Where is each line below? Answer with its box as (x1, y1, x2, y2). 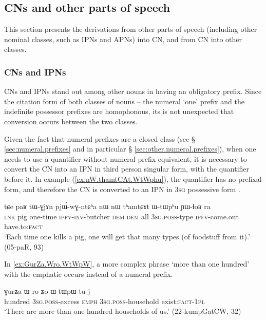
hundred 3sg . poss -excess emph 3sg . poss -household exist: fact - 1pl (4, 295, 205, 306)
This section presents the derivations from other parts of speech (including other (4, 24, 257, 34)
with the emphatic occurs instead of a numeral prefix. (4, 268, 173, 279)
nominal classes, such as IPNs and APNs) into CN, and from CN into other (4, 33, 242, 44)
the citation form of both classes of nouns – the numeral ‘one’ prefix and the (4, 96, 244, 106)
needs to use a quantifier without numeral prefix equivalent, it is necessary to (4, 153, 247, 164)
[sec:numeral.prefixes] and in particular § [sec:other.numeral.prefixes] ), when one (4, 143, 256, 154)
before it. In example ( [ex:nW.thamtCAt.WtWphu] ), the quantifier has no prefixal (4, 173, 262, 184)
